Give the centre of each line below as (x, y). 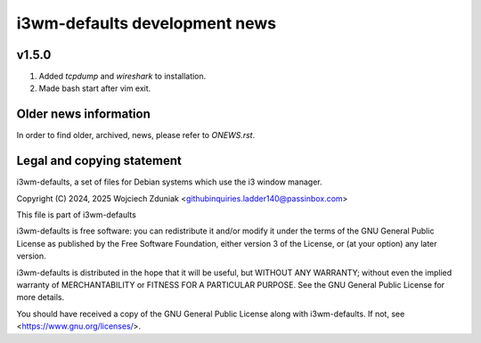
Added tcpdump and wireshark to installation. (122, 77)
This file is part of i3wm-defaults (77, 215)
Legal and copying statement (99, 161)
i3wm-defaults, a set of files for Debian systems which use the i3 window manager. (169, 182)
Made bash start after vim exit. (95, 88)
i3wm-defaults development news (147, 23)
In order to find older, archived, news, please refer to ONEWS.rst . (136, 135)
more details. (41, 298)
